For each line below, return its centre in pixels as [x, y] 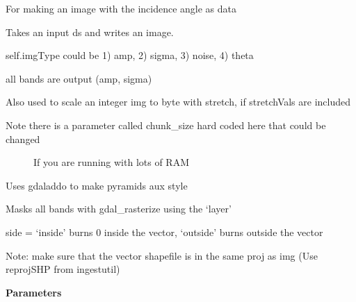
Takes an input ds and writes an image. [90, 32]
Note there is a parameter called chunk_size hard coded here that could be [166, 125]
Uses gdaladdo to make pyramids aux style [97, 185]
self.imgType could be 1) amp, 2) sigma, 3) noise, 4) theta [130, 55]
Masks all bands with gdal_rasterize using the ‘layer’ [119, 209]
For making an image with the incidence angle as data [121, 8]
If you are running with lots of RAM [111, 162]
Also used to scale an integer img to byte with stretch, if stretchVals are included [178, 102]
